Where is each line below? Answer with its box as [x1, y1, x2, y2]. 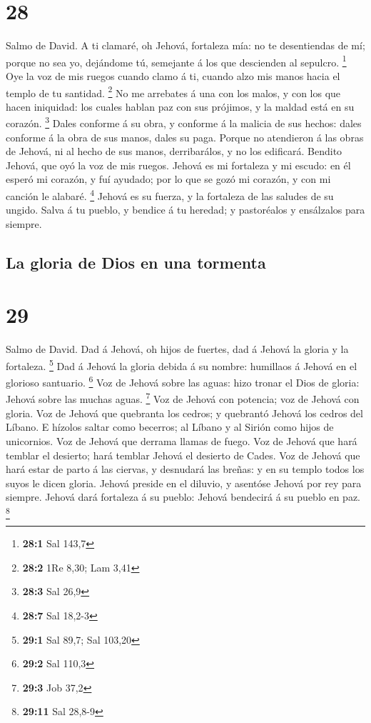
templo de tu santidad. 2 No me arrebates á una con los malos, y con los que [6, 83, 341, 100]
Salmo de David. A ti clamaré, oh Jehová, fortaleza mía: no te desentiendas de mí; [6, 38, 365, 53]
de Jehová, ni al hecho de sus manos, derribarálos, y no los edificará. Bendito [6, 144, 342, 159]
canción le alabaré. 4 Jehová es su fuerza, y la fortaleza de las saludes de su [6, 186, 334, 203]
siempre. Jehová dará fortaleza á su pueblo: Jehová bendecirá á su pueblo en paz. [6, 489, 360, 504]
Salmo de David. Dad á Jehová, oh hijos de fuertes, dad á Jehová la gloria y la [6, 341, 349, 356]
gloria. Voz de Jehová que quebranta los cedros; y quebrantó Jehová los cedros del [6, 405, 363, 420]
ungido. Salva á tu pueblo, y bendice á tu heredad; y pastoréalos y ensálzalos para [6, 202, 365, 217]
